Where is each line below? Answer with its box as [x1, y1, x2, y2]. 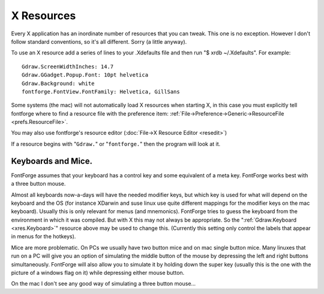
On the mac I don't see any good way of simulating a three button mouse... [11, 280, 196, 287]
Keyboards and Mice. [11, 156, 93, 166]
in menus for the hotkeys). [11, 233, 76, 240]
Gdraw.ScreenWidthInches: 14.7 [22, 63, 114, 70]
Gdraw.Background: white [22, 80, 95, 87]
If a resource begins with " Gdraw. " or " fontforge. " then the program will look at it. [11, 140, 221, 147]
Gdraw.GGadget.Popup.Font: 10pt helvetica [22, 72, 149, 78]
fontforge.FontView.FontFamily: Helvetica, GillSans [22, 88, 180, 95]
